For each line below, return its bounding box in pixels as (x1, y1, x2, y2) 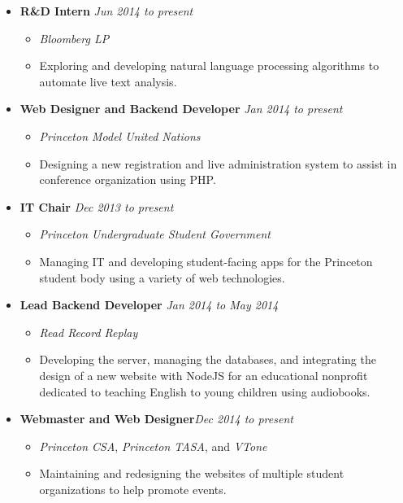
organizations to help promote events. (39, 480, 227, 497)
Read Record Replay (39, 323, 138, 340)
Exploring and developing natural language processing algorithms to (39, 57, 379, 74)
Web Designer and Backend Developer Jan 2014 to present (19, 100, 343, 117)
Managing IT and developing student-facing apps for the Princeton (39, 252, 373, 269)
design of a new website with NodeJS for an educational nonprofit (39, 366, 368, 383)
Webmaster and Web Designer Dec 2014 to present (19, 410, 293, 427)
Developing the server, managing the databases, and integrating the (39, 351, 376, 368)
